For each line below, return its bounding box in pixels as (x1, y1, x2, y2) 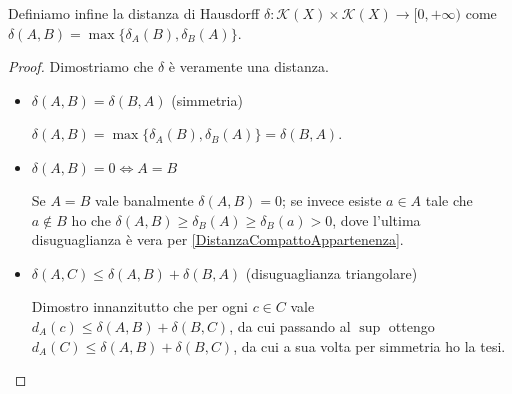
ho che (71, 209, 111, 230)
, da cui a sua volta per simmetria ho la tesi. (233, 335, 506, 356)
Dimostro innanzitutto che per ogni (31, 296, 248, 317)
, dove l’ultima (332, 209, 421, 230)
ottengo (388, 315, 435, 336)
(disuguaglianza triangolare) (245, 262, 418, 283)
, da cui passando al (229, 315, 351, 336)
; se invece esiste (282, 189, 382, 210)
